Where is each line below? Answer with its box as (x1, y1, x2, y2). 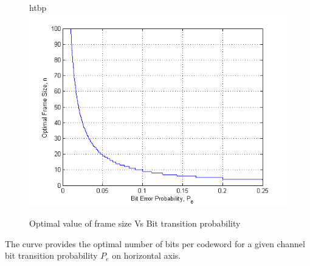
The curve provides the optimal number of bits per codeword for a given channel (5, 237, 305, 250)
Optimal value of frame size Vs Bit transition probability (29, 217, 241, 230)
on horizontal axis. (112, 249, 181, 262)
